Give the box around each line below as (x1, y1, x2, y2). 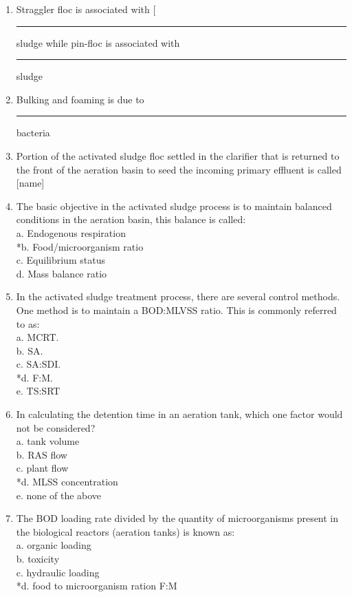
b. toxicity (16, 552, 60, 565)
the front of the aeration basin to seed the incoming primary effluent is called (16, 162, 342, 176)
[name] (16, 176, 45, 190)
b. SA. (16, 343, 43, 357)
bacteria (16, 125, 50, 140)
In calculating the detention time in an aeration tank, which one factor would (16, 407, 343, 421)
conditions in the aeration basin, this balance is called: (16, 212, 246, 227)
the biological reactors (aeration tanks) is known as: (16, 524, 235, 538)
